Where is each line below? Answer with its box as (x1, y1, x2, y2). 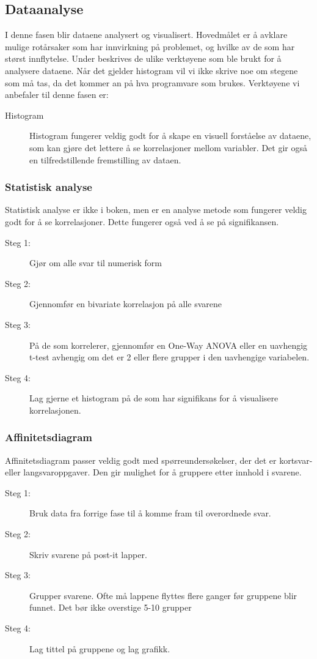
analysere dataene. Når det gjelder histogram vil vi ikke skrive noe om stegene (5, 64, 298, 76)
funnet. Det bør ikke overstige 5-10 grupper (29, 601, 192, 614)
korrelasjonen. (29, 403, 81, 416)
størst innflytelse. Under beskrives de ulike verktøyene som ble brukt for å (5, 52, 282, 65)
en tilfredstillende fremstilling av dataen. (29, 153, 181, 166)
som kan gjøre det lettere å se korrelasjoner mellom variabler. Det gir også (29, 141, 307, 154)
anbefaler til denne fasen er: (5, 88, 109, 101)
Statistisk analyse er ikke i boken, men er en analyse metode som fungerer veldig (5, 203, 307, 216)
